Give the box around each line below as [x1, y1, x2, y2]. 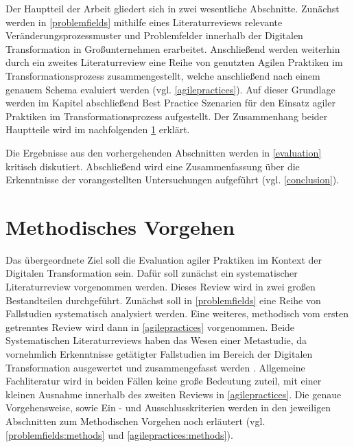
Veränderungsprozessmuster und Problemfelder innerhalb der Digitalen [5, 28, 303, 43]
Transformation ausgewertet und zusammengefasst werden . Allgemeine [5, 360, 305, 374]
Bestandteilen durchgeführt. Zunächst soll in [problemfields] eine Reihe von [5, 293, 321, 307]
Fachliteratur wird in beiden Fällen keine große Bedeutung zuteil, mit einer [5, 374, 322, 388]
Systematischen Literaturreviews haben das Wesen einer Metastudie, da [5, 333, 307, 347]
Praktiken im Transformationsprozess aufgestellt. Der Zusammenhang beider [5, 108, 328, 123]
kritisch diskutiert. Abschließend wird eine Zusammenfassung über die [5, 159, 300, 173]
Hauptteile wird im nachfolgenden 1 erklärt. [5, 122, 190, 137]
